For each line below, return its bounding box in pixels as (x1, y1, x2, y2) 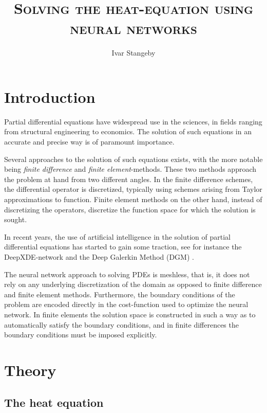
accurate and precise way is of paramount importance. (4, 136, 175, 147)
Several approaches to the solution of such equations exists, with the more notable (4, 153, 263, 164)
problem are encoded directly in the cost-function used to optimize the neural (4, 299, 249, 310)
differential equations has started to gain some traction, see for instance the (4, 241, 242, 252)
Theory (4, 359, 56, 380)
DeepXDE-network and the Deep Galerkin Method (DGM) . (4, 251, 194, 262)
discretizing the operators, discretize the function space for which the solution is (4, 204, 256, 214)
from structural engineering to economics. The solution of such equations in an (4, 126, 252, 137)
